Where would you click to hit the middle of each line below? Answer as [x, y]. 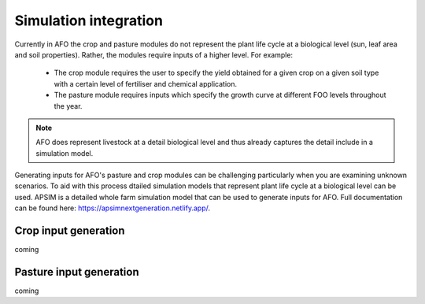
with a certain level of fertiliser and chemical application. [146, 83]
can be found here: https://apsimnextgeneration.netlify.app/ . [112, 208]
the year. [68, 106]
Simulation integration [89, 20]
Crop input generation [70, 231]
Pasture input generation [77, 272]
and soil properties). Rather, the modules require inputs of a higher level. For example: [154, 54]
